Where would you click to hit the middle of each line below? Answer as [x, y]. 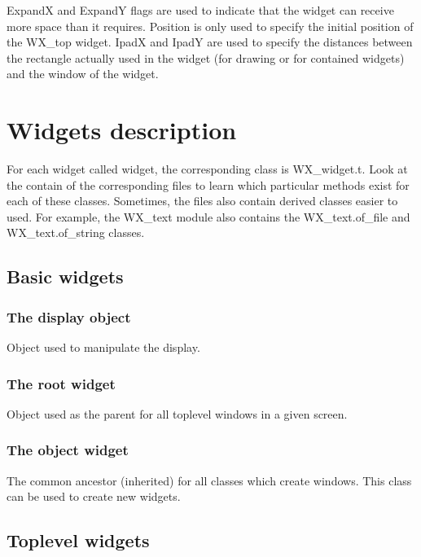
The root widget [61, 383]
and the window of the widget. [83, 74]
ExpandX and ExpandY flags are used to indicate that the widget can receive [200, 10]
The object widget [68, 450]
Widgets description [122, 130]
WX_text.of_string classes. [76, 232]
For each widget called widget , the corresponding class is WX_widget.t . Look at [207, 169]
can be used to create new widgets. [94, 496]
